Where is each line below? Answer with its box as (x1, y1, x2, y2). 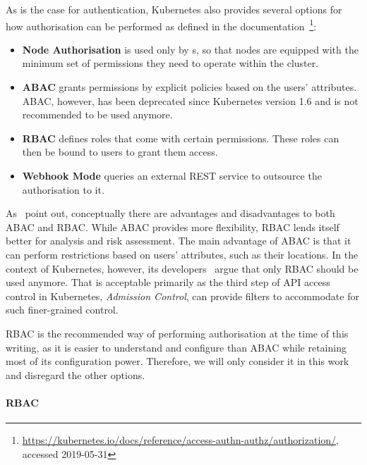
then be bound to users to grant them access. (22, 144, 218, 159)
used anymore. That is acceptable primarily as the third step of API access (6, 275, 330, 290)
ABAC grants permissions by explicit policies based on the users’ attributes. (22, 80, 357, 94)
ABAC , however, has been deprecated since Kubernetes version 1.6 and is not (22, 93, 359, 108)
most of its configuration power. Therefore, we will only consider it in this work (6, 354, 349, 368)
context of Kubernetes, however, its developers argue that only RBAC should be (6, 261, 359, 275)
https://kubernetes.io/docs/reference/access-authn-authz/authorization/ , (22, 433, 339, 447)
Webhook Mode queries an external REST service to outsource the (22, 168, 322, 182)
